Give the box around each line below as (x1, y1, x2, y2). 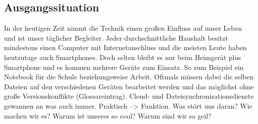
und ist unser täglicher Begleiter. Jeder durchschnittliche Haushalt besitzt (4, 32, 228, 43)
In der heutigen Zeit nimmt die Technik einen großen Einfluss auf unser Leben (4, 23, 242, 33)
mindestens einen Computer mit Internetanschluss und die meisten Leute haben (4, 42, 247, 53)
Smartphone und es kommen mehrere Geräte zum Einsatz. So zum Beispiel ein (4, 62, 244, 72)
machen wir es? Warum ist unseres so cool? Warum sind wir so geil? (4, 110, 211, 121)
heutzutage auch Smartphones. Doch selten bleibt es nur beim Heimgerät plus (4, 52, 241, 62)
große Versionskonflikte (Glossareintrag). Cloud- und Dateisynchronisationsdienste (4, 91, 254, 101)
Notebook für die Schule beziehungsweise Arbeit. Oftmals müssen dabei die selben (4, 71, 254, 82)
